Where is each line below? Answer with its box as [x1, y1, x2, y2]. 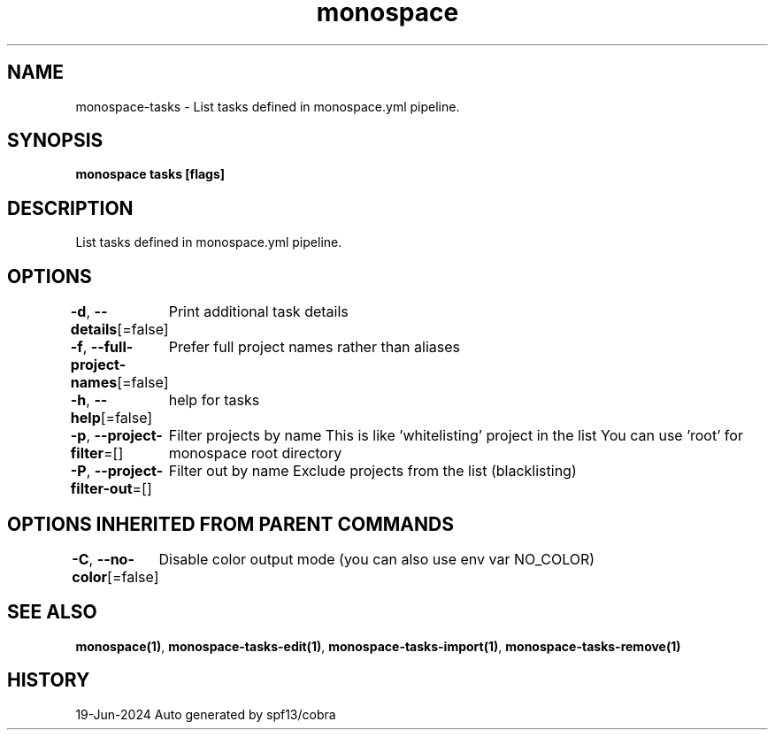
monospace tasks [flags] [75, 166, 226, 182]
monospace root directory [168, 444, 342, 463]
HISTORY [7, 669, 90, 692]
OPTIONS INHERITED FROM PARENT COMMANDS [7, 512, 454, 535]
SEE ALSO [7, 601, 97, 624]
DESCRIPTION [7, 196, 134, 219]
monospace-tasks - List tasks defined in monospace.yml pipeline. [75, 98, 460, 114]
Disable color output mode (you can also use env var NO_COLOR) [158, 549, 595, 568]
